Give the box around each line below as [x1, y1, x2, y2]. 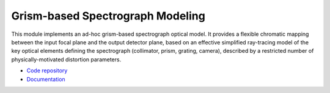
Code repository [26, 67, 68, 74]
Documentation [26, 75, 65, 83]
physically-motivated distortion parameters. [11, 55, 122, 63]
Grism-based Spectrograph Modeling [11, 9, 206, 22]
